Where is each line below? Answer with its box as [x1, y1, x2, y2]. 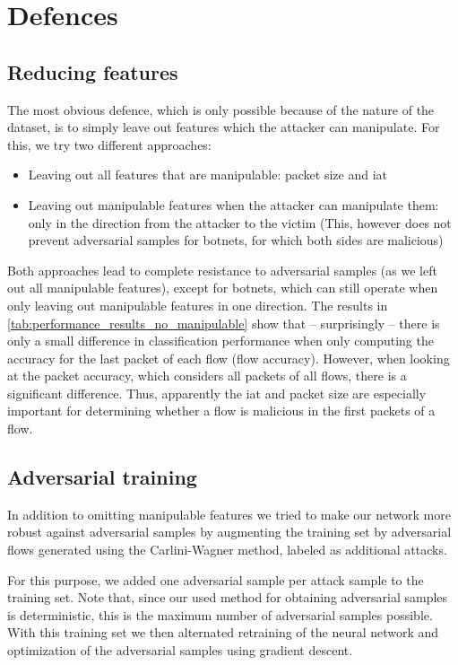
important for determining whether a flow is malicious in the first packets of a [7, 401, 436, 420]
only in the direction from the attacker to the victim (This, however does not [28, 213, 452, 232]
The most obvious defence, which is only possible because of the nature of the [7, 100, 435, 118]
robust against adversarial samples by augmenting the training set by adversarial [7, 522, 452, 541]
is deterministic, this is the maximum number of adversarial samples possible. [7, 605, 433, 624]
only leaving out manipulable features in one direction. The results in [7, 295, 388, 314]
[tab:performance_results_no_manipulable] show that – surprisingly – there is [7, 313, 440, 332]
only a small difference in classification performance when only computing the [7, 331, 434, 350]
